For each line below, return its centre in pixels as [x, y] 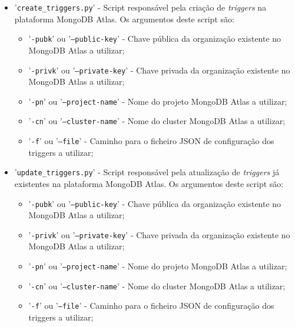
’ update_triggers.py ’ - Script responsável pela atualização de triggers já [147, 172]
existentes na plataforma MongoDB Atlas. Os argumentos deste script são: [149, 183]
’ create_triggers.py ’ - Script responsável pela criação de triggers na [140, 7]
